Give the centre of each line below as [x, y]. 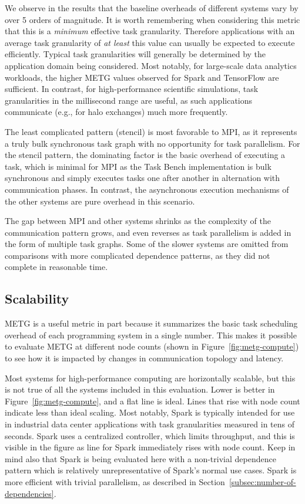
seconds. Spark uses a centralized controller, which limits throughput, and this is [150, 435]
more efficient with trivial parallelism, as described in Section [115, 481]
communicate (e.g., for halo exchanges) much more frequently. [116, 112]
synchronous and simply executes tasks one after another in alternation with [143, 178]
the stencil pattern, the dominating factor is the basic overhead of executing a [145, 155]
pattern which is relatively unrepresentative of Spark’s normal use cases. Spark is [151, 470]
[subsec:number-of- [262, 481]
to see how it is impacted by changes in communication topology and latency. [144, 358]
